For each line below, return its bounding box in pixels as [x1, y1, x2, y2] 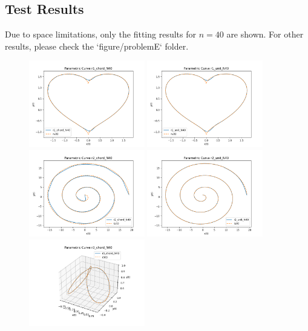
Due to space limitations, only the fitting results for [5, 28, 196, 41]
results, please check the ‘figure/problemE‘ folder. [5, 39, 189, 52]
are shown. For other [226, 28, 304, 41]
